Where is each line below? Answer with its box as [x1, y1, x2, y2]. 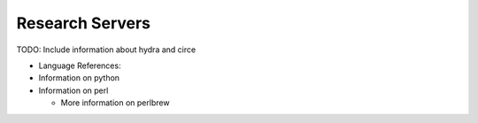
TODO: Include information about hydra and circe [16, 44, 197, 55]
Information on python [38, 73, 119, 83]
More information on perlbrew [60, 97, 170, 108]
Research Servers [16, 13, 150, 33]
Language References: [38, 60, 121, 71]
